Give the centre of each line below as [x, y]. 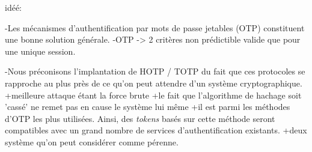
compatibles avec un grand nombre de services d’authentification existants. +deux [156, 130]
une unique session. [40, 51]
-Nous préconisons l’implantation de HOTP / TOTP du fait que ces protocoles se [155, 71]
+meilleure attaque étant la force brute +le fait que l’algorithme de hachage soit [153, 95]
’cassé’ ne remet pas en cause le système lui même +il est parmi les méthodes [148, 107]
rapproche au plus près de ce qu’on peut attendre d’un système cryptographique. [154, 83]
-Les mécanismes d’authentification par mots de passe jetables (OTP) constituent [155, 27]
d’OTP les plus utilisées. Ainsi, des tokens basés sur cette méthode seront [140, 118]
